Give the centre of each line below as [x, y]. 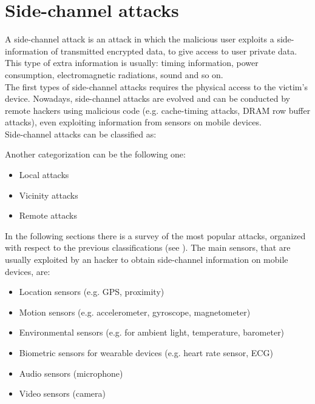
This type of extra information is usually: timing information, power [132, 63]
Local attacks [44, 175]
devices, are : [28, 271]
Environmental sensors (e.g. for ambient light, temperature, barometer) [152, 332]
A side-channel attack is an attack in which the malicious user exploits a [140, 39]
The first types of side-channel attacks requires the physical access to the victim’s [156, 86]
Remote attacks [48, 215]
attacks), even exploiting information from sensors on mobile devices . [133, 122]
